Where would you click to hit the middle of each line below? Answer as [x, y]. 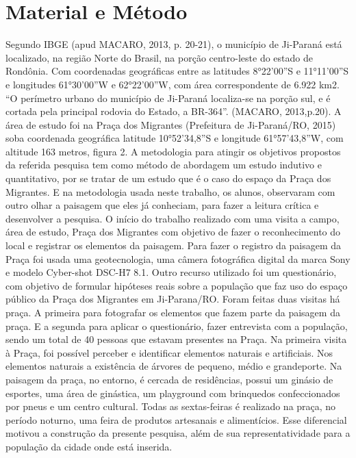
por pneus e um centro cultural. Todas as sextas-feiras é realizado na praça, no [171, 406]
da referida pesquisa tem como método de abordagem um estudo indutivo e [164, 165]
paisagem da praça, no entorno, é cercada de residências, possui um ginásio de [169, 379]
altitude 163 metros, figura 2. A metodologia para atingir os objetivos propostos [173, 151]
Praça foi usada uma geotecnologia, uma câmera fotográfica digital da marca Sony [178, 258]
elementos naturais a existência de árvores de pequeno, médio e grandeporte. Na [174, 366]
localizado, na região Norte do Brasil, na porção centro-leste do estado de [159, 57]
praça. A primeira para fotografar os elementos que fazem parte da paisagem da [173, 312]
